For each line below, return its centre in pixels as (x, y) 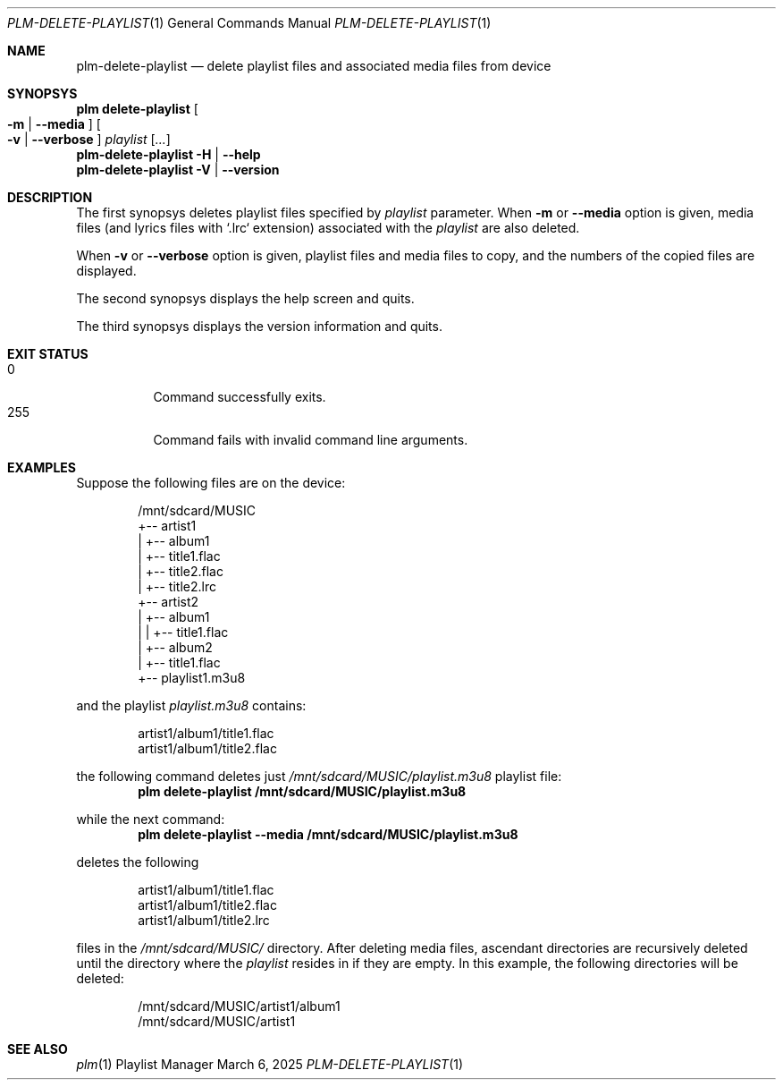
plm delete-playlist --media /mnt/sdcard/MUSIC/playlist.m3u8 (328, 834)
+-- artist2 (168, 602)
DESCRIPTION (50, 197)
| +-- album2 (175, 647)
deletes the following (138, 862)
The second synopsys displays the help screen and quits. (245, 298)
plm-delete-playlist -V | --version (178, 170)
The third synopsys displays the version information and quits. (259, 326)
